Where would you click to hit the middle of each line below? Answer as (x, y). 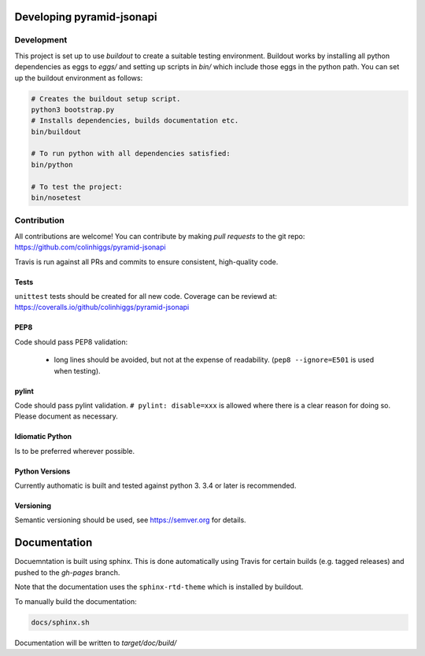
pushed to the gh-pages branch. (67, 572)
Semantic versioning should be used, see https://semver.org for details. (131, 520)
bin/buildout (56, 131)
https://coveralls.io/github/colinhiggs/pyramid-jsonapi (102, 308)
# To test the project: (77, 186)
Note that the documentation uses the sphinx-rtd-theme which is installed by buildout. (159, 587)
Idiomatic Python (43, 437)
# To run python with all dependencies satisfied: (131, 154)
